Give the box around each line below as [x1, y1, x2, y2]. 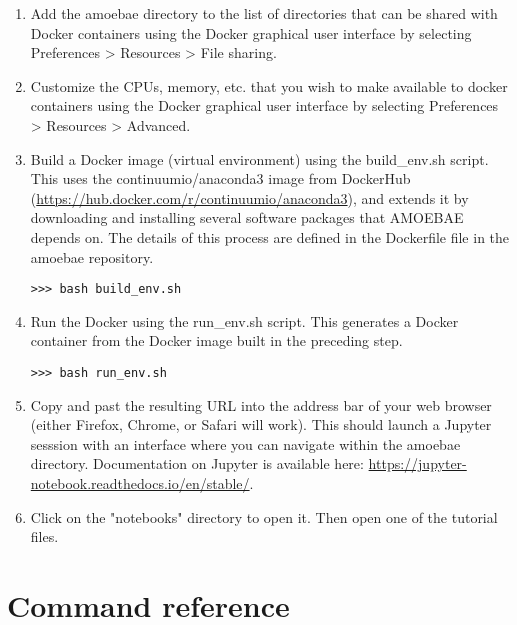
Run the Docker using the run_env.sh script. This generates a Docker [30, 310, 459, 331]
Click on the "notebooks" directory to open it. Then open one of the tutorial [30, 506, 498, 527]
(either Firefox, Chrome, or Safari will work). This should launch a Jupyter [30, 414, 492, 435]
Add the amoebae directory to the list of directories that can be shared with [30, 3, 498, 23]
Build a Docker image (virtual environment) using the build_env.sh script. [30, 148, 489, 169]
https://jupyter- [368, 453, 467, 474]
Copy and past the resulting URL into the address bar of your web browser [30, 394, 492, 415]
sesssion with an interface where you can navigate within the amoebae [30, 433, 461, 454]
